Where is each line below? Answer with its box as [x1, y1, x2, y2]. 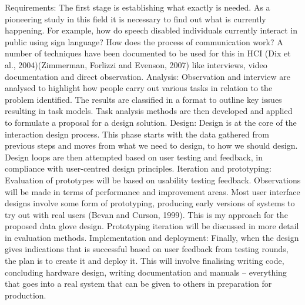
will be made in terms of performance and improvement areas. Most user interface [5, 185, 300, 197]
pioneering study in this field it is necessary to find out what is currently [5, 12, 266, 25]
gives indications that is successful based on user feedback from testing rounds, [5, 243, 289, 255]
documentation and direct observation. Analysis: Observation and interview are [5, 70, 290, 82]
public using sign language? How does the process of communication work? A [5, 35, 283, 48]
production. [5, 289, 46, 301]
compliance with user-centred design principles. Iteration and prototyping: [5, 162, 272, 175]
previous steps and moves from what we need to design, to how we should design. [5, 139, 298, 152]
